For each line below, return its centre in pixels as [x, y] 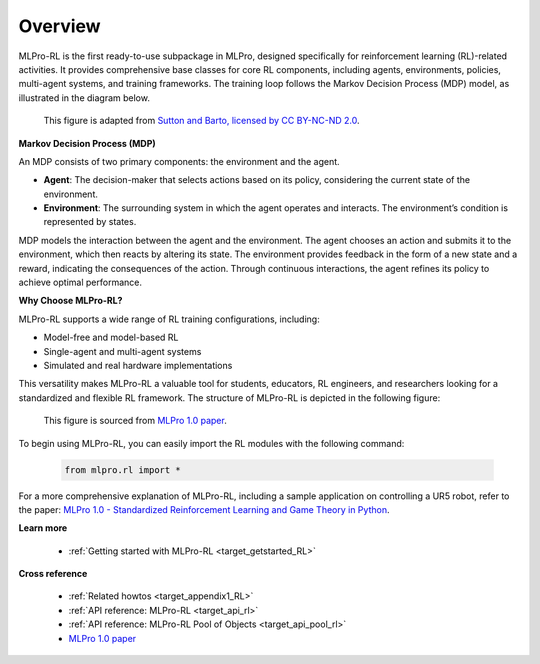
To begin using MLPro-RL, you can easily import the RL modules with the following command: [211, 443]
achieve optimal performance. [80, 282]
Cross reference [53, 574]
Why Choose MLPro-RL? [70, 301]
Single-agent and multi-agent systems [122, 351]
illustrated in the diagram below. [84, 97]
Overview [59, 26]
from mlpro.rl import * [123, 469]
